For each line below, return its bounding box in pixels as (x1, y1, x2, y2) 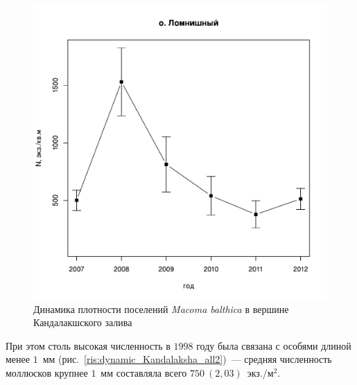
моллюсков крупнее (6, 365, 88, 379)
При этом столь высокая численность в (6, 338, 171, 352)
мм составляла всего (101, 365, 187, 379)
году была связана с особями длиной (196, 338, 351, 352)
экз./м (247, 365, 274, 379)
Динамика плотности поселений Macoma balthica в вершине (33, 301, 289, 316)
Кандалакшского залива (33, 315, 132, 330)
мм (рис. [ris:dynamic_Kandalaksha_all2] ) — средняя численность (42, 352, 332, 366)
